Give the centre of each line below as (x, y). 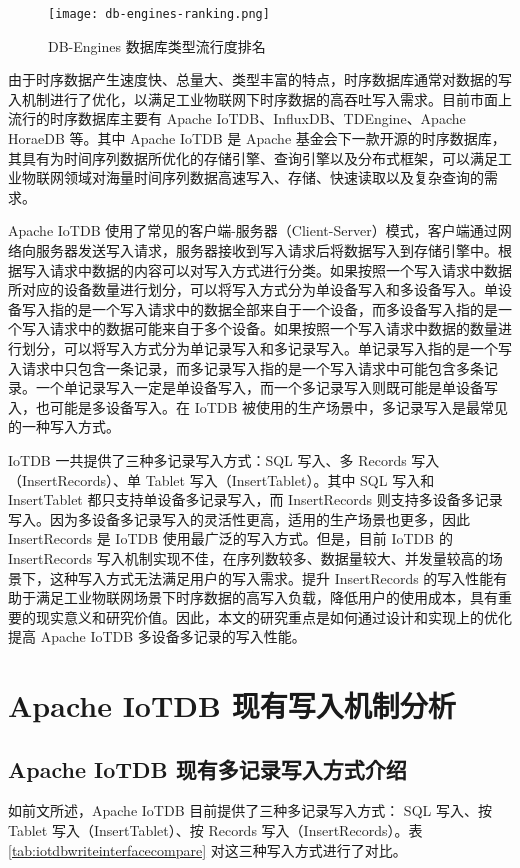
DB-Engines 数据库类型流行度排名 (157, 45)
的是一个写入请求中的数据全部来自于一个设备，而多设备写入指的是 (280, 308)
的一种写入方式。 (64, 426)
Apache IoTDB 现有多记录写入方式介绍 (207, 768)
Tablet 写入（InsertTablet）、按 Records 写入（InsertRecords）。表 (215, 830)
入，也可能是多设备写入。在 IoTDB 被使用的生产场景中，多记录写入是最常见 (258, 406)
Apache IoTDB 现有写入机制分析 (232, 705)
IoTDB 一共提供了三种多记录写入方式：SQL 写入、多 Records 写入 (224, 459)
